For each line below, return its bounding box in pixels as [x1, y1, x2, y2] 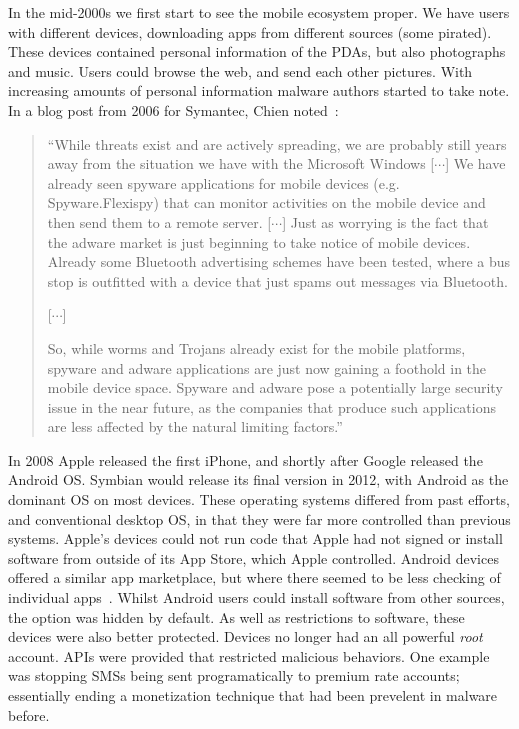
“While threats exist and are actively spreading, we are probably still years [47, 133, 507, 154]
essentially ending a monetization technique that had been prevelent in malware [8, 685, 498, 705]
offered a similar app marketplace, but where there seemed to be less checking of [8, 567, 501, 588]
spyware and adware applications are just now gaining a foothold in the [47, 357, 487, 378]
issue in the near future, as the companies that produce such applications [47, 396, 496, 417]
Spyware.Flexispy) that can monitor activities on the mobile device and [47, 192, 486, 213]
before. [8, 704, 50, 725]
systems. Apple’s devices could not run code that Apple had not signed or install [8, 528, 503, 549]
